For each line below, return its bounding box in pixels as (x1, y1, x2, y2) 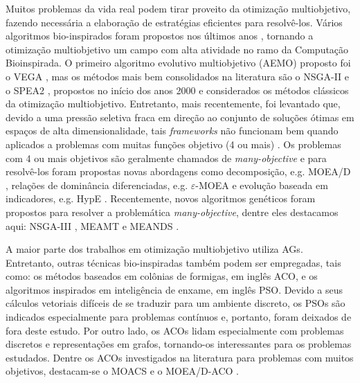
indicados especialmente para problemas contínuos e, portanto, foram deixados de (6, 310, 352, 324)
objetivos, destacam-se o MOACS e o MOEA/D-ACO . (6, 364, 239, 378)
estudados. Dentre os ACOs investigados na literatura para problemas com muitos (6, 350, 354, 364)
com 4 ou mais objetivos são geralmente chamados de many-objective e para (6, 150, 327, 165)
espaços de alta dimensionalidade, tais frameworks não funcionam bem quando (6, 123, 339, 138)
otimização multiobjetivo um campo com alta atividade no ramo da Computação (6, 42, 349, 56)
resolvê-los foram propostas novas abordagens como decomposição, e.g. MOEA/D (6, 164, 351, 179)
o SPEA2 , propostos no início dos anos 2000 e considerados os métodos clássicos (6, 82, 349, 97)
